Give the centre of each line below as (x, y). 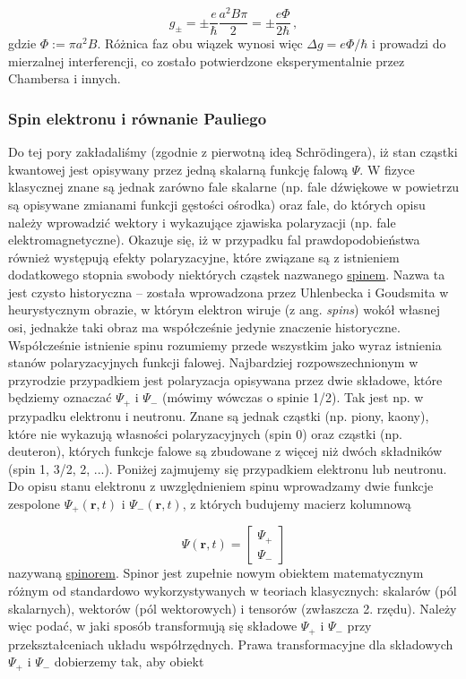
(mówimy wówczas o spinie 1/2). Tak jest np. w (293, 397)
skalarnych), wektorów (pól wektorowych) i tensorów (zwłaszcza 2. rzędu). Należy (233, 608)
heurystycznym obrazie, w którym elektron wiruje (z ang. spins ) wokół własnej (224, 309)
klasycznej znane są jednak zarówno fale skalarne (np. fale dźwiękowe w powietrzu (234, 187)
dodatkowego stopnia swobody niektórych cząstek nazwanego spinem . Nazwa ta (227, 275)
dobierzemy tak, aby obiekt (129, 662)
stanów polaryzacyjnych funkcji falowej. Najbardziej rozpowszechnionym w (213, 362)
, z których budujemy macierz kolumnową (297, 503)
